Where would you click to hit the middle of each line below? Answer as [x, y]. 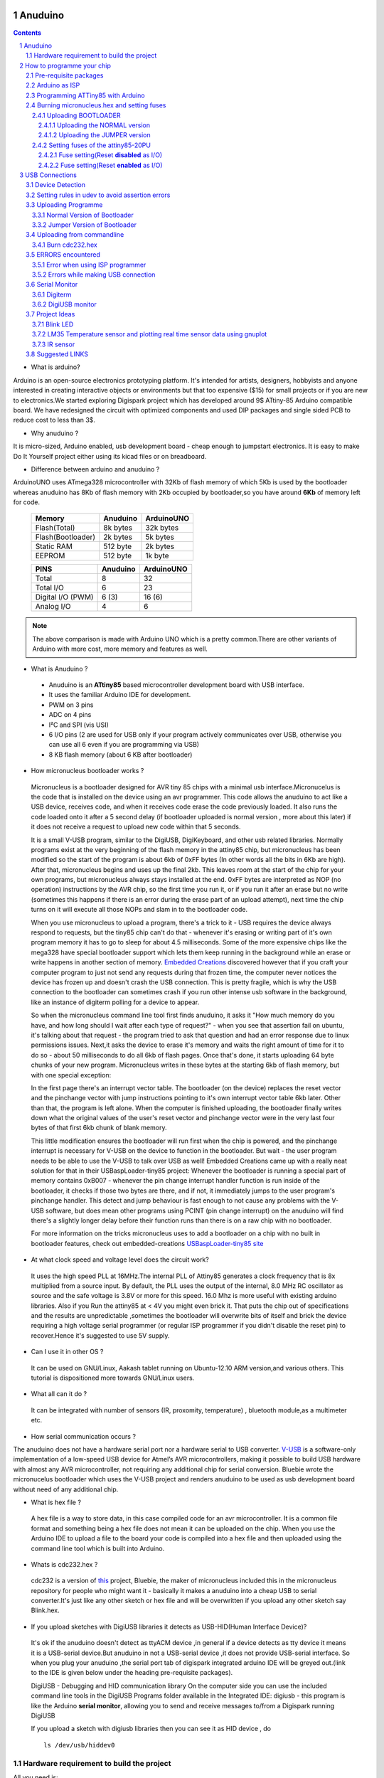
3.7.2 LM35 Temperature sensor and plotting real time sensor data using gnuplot [150, 334]
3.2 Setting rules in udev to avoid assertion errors [98, 195]
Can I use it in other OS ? [67, 1352]
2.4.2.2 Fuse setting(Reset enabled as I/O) [100, 165]
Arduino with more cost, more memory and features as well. [120, 649]
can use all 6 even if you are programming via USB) [124, 745]
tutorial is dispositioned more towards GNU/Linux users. [113, 1378]
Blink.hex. [45, 1610]
